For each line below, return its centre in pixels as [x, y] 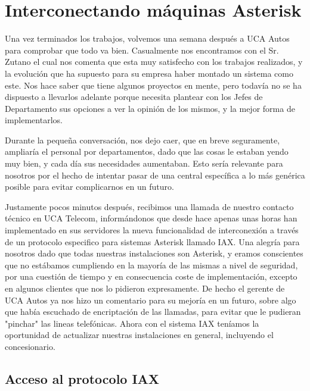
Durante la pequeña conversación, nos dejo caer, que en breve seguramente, [142, 140]
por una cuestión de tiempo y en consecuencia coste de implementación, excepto [151, 276]
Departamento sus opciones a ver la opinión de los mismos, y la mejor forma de [150, 108]
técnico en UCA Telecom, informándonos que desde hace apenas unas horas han [151, 218]
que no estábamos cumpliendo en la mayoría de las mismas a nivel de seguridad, [151, 265]
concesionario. [30, 346]
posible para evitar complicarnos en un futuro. [89, 187]
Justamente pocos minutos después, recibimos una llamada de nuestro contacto [149, 206]
